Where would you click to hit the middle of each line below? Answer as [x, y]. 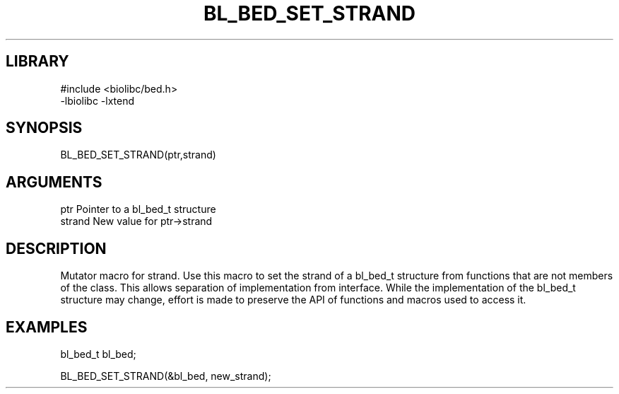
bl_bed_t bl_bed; [98, 354]
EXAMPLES [47, 327]
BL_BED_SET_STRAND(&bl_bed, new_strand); [166, 376]
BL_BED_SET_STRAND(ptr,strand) [138, 155]
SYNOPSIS [44, 128]
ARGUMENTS [54, 182]
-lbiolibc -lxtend [98, 100]
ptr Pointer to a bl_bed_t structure [138, 209]
